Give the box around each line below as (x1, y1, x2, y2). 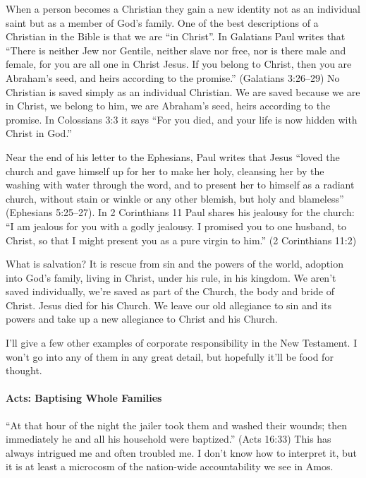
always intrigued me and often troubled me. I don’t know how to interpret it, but (6, 445, 358, 460)
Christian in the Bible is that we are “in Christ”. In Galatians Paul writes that (6, 29, 346, 44)
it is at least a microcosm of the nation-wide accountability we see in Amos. (6, 459, 334, 474)
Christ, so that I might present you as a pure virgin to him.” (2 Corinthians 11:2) (6, 232, 357, 247)
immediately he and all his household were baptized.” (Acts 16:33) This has (6, 431, 331, 446)
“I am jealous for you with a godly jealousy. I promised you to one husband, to (6, 218, 347, 233)
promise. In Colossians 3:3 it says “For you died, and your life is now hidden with (6, 112, 358, 126)
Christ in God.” (6, 126, 72, 141)
